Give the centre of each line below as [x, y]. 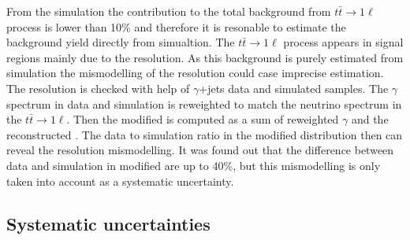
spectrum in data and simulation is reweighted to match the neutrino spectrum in [204, 103]
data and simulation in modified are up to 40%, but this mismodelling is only [194, 165]
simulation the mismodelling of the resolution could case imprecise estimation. [195, 73]
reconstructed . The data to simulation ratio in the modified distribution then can [205, 134]
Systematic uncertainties [108, 223]
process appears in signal [343, 42]
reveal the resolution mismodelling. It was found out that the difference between [200, 150]
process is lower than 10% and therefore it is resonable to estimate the [176, 26]
